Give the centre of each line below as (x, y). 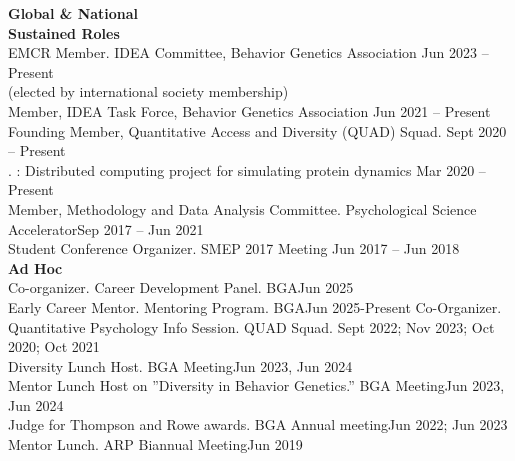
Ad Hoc (35, 267)
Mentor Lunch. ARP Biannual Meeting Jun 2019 (155, 444)
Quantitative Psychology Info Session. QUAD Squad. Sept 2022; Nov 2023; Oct (251, 326)
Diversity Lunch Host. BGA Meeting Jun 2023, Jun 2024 (180, 365)
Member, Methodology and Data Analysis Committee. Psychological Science (242, 208)
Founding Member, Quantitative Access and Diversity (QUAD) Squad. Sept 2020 (257, 130)
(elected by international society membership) (148, 91)
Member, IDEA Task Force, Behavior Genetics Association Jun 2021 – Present (249, 110)
